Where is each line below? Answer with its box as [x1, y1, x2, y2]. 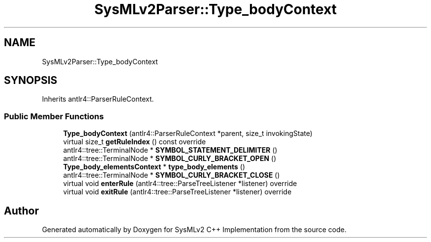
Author [4, 204, 39, 217]
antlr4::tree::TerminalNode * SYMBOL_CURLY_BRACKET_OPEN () [63, 154, 277, 163]
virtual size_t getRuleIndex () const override [63, 137, 206, 146]
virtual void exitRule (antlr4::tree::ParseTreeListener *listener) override [63, 188, 292, 196]
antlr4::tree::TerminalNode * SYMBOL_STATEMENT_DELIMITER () [63, 146, 277, 155]
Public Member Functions [4, 111, 104, 121]
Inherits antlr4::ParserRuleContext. [42, 95, 154, 104]
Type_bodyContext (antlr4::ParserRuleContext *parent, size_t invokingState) [63, 129, 313, 138]
